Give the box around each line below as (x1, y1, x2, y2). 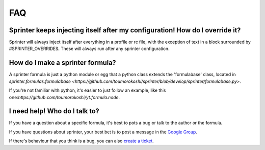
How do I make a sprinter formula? (9, 59, 116, 67)
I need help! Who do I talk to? (9, 107, 100, 115)
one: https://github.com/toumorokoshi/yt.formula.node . (9, 94, 120, 100)
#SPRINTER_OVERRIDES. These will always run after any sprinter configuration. (9, 46, 170, 51)
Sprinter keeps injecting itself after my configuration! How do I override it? (9, 26, 241, 34)
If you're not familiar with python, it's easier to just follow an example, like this (9, 87, 166, 93)
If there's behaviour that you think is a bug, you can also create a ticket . (9, 138, 154, 144)
